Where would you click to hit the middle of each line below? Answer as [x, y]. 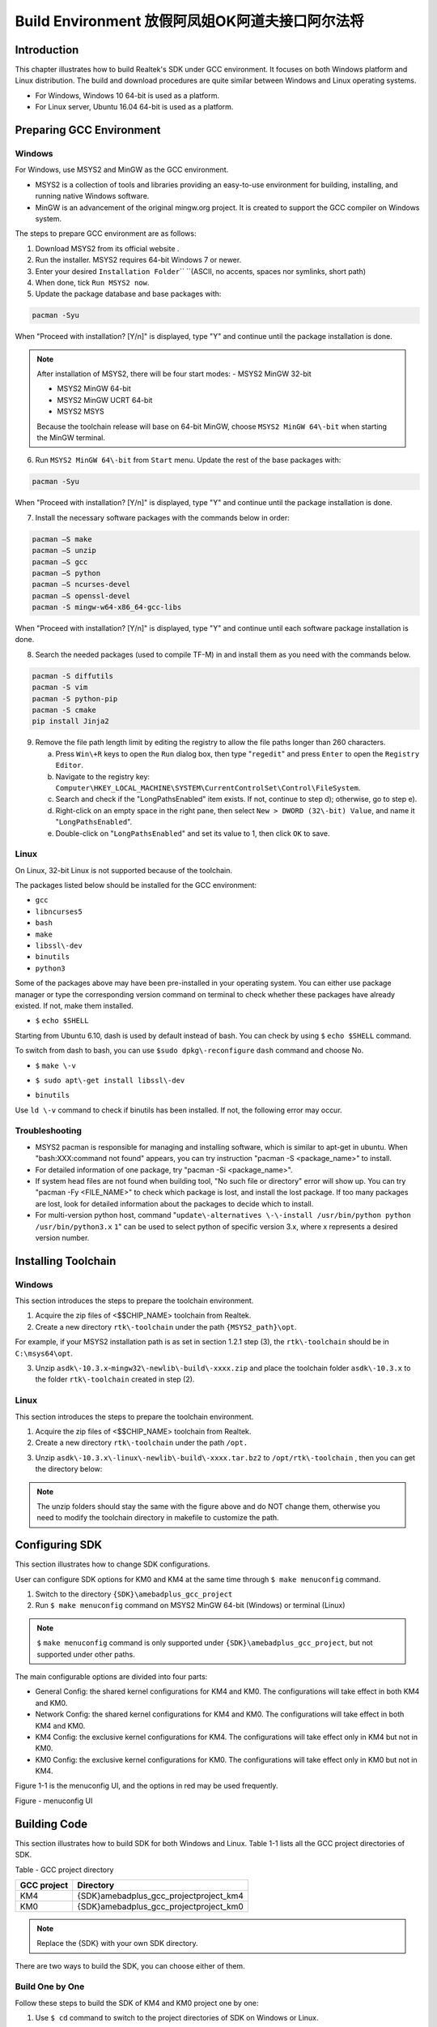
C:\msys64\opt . [44, 1353]
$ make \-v [55, 1065]
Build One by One [50, 1986]
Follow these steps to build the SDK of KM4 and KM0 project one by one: [137, 2003]
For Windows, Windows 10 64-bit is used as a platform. [127, 95]
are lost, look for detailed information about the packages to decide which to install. [174, 1203]
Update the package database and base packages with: [128, 294]
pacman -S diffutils [72, 676]
